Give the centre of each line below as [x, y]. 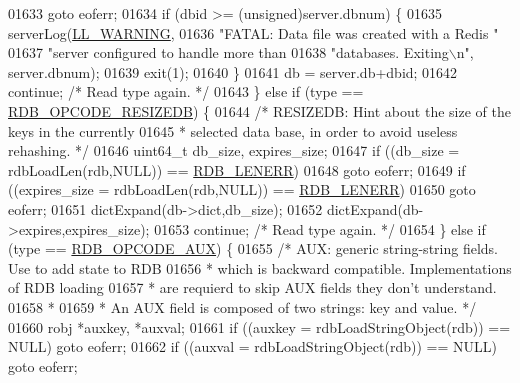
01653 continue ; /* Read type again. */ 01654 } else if [320, 228]
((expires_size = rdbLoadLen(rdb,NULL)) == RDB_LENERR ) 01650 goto [242, 189]
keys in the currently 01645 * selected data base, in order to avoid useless [233, 130]
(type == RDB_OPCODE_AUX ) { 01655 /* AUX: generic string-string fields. [253, 248]
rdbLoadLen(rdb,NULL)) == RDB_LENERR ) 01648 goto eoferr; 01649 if [237, 169]
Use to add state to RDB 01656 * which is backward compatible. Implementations [260, 267]
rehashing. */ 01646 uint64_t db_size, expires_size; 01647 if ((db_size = [234, 150]
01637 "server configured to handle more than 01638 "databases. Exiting [228, 52]
